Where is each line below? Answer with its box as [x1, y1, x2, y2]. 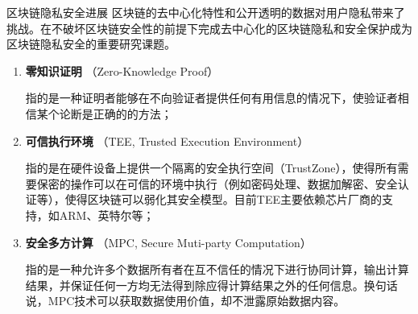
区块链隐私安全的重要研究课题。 [6, 35, 176, 52]
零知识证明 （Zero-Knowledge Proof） [25, 62, 219, 79]
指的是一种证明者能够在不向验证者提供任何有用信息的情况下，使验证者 [25, 89, 398, 106]
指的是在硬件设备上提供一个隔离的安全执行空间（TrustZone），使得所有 [25, 159, 398, 176]
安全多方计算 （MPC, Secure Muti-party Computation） [25, 233, 312, 250]
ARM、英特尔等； [59, 206, 155, 223]
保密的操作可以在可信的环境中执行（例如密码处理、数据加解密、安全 [36, 175, 398, 192]
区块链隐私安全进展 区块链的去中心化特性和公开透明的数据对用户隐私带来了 [6, 4, 405, 20]
